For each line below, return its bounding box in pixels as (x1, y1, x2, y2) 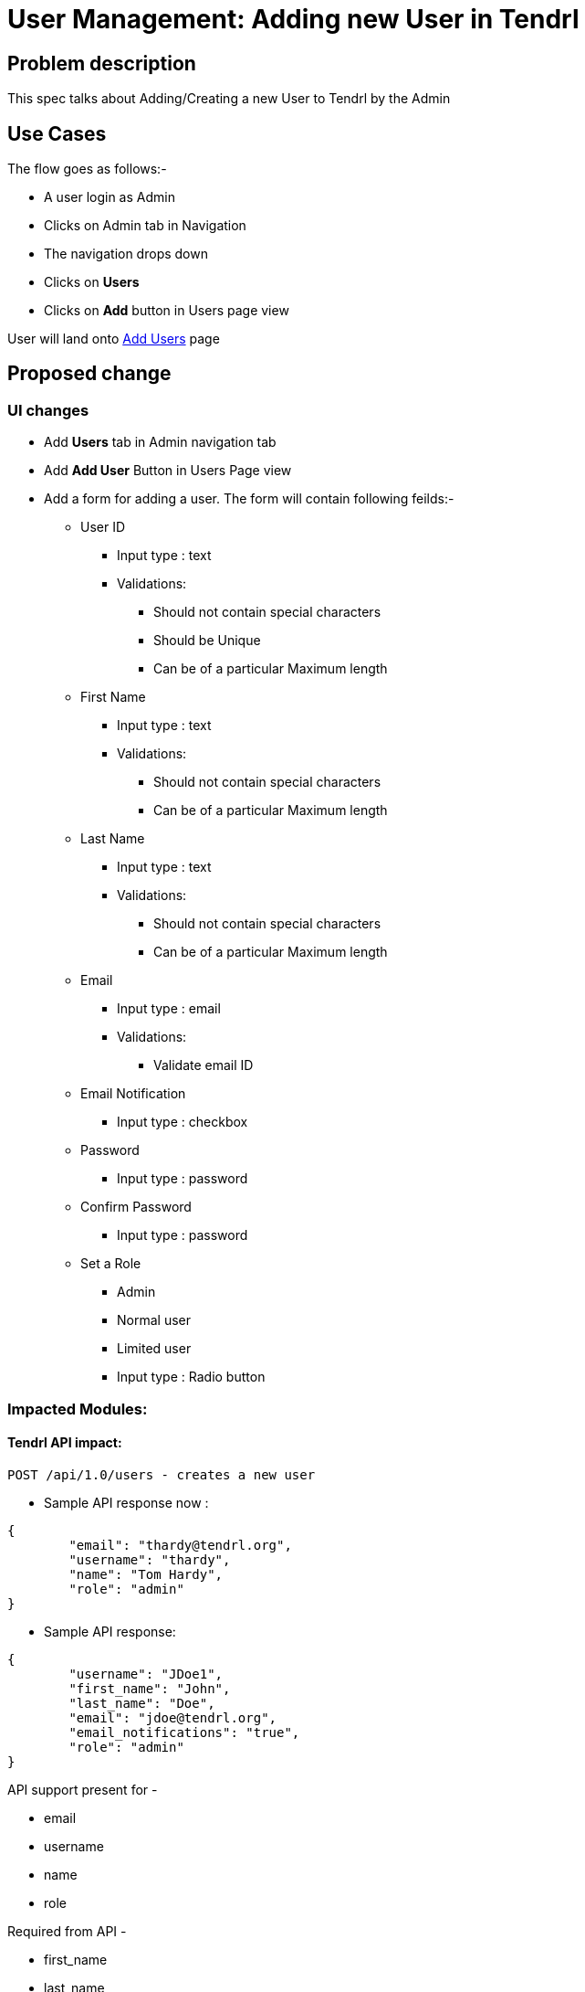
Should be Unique (153, 632, 261, 649)
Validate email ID (153, 1057, 254, 1074)
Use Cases (7, 122, 107, 145)
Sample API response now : (44, 1494, 209, 1510)
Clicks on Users (44, 274, 140, 291)
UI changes (7, 400, 89, 419)
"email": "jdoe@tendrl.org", (68, 1710, 277, 1725)
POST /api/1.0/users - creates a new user (7, 1467, 316, 1482)
